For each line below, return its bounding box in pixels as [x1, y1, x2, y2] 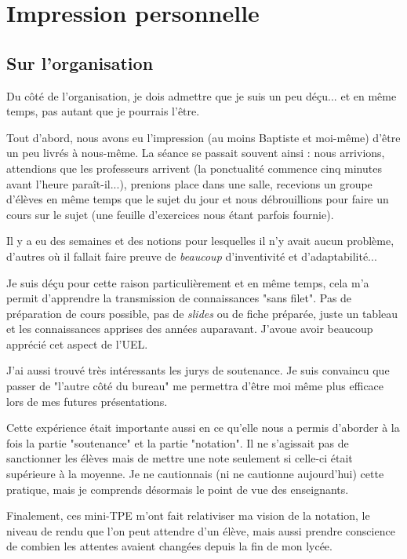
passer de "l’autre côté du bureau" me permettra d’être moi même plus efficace [6, 378, 384, 394]
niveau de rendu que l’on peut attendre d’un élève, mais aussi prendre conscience [6, 522, 395, 539]
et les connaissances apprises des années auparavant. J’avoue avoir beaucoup [6, 320, 373, 337]
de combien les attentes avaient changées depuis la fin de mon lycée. [6, 538, 333, 554]
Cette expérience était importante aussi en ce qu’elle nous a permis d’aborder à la [6, 419, 400, 436]
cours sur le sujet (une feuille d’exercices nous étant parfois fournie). [6, 206, 334, 222]
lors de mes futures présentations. [6, 393, 168, 409]
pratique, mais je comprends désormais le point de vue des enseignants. [6, 480, 349, 497]
